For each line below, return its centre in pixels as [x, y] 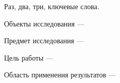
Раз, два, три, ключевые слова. [52, 6]
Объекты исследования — [44, 23]
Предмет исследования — [44, 40]
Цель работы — [29, 57]
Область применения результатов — [60, 75]
